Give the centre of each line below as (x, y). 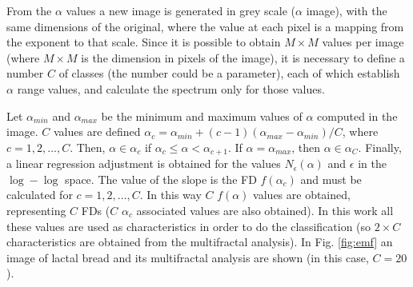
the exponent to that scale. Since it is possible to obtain (144, 42)
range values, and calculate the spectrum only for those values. (171, 88)
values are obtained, (302, 195)
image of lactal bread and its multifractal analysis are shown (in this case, (188, 257)
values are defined (97, 132)
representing (36, 210)
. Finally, (380, 147)
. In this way (170, 195)
